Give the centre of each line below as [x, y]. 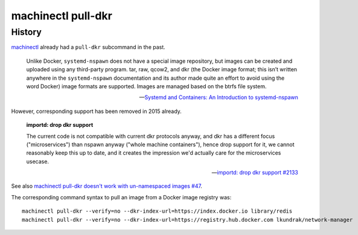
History [26, 32]
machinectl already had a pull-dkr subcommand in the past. [88, 47]
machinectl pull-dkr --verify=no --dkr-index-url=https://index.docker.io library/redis [157, 211]
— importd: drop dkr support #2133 [255, 173]
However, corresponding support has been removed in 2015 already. [97, 111]
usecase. [38, 161]
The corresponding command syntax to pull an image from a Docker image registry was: [121, 197]
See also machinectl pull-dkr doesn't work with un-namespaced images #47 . [107, 186]
